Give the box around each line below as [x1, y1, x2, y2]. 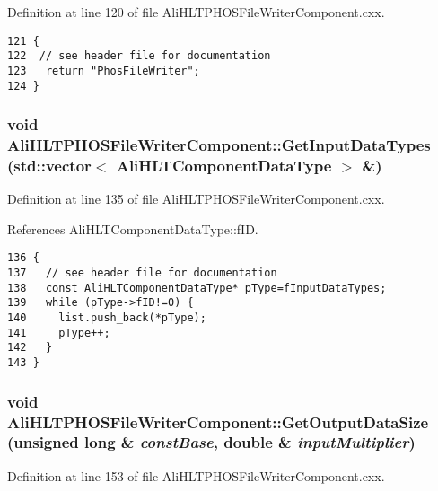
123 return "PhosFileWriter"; [7, 64, 200, 77]
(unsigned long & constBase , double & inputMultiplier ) [7, 431, 416, 453]
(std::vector [7, 153, 92, 176]
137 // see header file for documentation [7, 267, 277, 280]
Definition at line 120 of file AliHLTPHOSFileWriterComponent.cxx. [7, 3, 385, 21]
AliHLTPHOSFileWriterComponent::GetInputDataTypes [7, 134, 431, 156]
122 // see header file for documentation [7, 49, 271, 63]
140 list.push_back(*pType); [7, 311, 206, 325]
